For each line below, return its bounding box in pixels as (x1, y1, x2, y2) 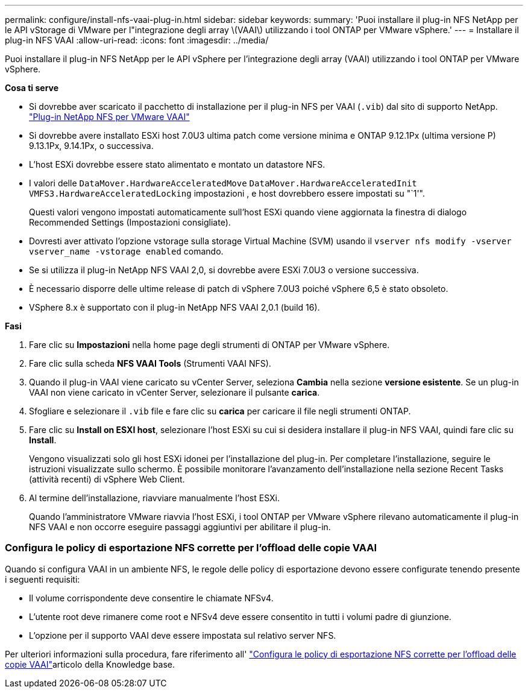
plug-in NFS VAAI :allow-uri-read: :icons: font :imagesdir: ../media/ (5, 35, 269, 45)
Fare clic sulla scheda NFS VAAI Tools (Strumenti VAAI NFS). (29, 358, 271, 369)
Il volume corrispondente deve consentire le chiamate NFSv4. (29, 592, 274, 603)
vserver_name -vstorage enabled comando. (29, 246, 224, 256)
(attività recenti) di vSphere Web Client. (29, 474, 185, 484)
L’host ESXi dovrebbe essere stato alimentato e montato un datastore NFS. (29, 159, 325, 169)
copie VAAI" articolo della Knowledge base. (5, 659, 175, 669)
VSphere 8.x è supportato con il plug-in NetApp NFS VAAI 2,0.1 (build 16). (29, 302, 320, 312)
